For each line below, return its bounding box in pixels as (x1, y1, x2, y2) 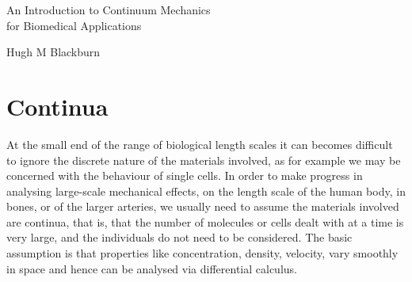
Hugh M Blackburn (6, 44, 101, 60)
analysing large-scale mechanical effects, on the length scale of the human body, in (6, 182, 406, 199)
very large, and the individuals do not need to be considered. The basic (6, 229, 353, 246)
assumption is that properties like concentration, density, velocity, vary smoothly (6, 245, 399, 261)
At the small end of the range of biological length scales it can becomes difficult (6, 135, 393, 152)
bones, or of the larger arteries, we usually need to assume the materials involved (6, 198, 399, 215)
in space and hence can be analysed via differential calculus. (6, 260, 297, 276)
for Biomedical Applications (6, 17, 142, 33)
